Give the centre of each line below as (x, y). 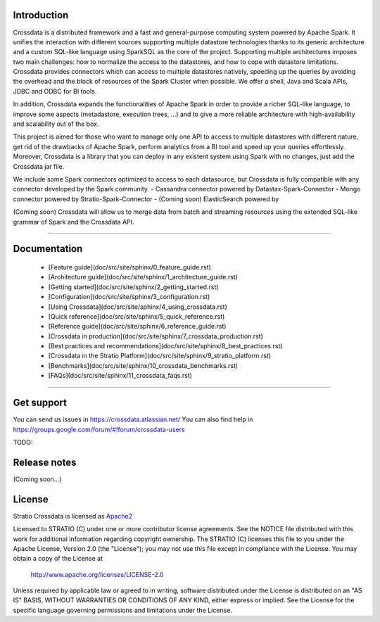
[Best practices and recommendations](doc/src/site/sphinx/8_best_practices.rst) (165, 346)
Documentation (48, 249)
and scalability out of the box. (56, 124)
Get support (40, 403)
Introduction (41, 15)
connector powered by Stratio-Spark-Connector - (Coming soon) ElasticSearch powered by (146, 199)
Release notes (45, 462)
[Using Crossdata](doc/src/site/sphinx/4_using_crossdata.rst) (138, 307)
